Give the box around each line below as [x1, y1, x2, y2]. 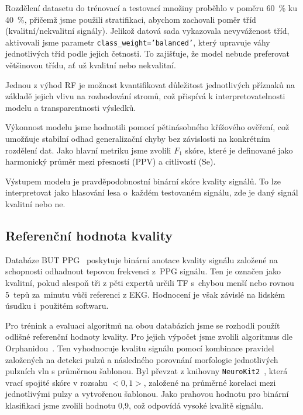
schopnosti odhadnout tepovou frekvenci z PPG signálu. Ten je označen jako [5, 265, 281, 277]
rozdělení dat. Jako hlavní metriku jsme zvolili [5, 144, 171, 156]
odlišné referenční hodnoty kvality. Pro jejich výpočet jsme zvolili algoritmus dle [5, 330, 293, 343]
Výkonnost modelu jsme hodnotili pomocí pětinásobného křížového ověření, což [5, 121, 290, 133]
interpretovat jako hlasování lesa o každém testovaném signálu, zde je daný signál [5, 186, 298, 198]
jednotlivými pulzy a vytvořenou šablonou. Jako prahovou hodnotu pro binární [5, 388, 289, 400]
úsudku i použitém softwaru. [5, 299, 109, 312]
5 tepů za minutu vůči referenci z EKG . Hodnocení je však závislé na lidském [5, 288, 285, 300]
